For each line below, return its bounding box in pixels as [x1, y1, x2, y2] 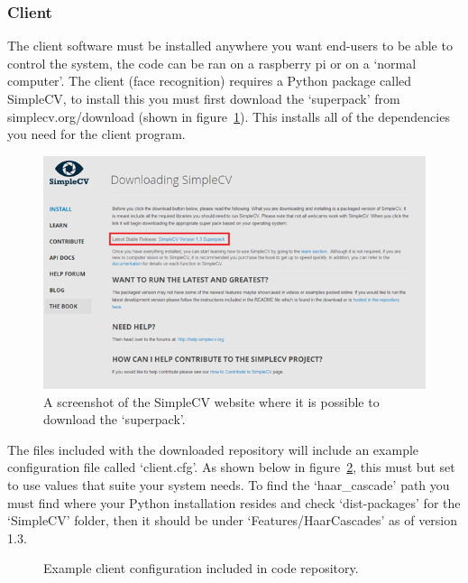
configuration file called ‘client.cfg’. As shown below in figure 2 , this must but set [7, 458, 455, 477]
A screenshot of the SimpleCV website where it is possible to [43, 392, 380, 411]
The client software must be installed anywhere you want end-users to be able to [7, 36, 453, 55]
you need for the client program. [7, 125, 186, 143]
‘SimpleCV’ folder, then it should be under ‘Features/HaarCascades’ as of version [7, 511, 458, 530]
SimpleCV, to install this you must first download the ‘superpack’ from [7, 89, 400, 107]
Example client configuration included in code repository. [43, 559, 359, 578]
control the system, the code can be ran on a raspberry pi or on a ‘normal [7, 53, 417, 72]
